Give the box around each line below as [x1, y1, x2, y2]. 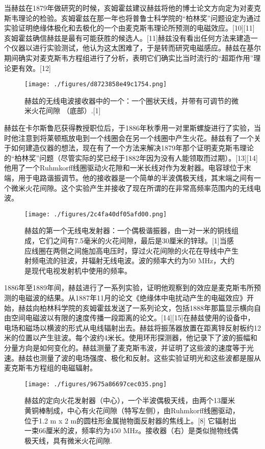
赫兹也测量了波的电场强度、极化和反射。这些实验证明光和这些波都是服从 [18, 352, 261, 363]
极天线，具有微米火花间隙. [24, 435, 112, 445]
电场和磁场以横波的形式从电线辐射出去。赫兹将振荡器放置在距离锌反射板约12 [4, 322, 261, 333]
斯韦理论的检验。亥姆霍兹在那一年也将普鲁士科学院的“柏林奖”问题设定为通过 [4, 12, 261, 23]
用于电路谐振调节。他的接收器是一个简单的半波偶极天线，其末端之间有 [18, 172, 254, 183]
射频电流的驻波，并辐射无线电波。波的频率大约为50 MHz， [24, 255, 221, 266]
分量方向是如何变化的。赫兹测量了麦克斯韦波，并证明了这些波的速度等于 [4, 342, 247, 353]
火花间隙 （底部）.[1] [31, 105, 101, 116]
